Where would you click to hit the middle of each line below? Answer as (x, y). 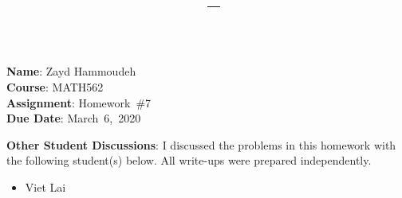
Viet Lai (45, 186)
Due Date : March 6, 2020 (74, 118)
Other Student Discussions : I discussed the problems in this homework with (201, 144)
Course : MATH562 (55, 86)
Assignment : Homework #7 (79, 102)
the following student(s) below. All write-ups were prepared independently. (189, 160)
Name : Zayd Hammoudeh (71, 71)
